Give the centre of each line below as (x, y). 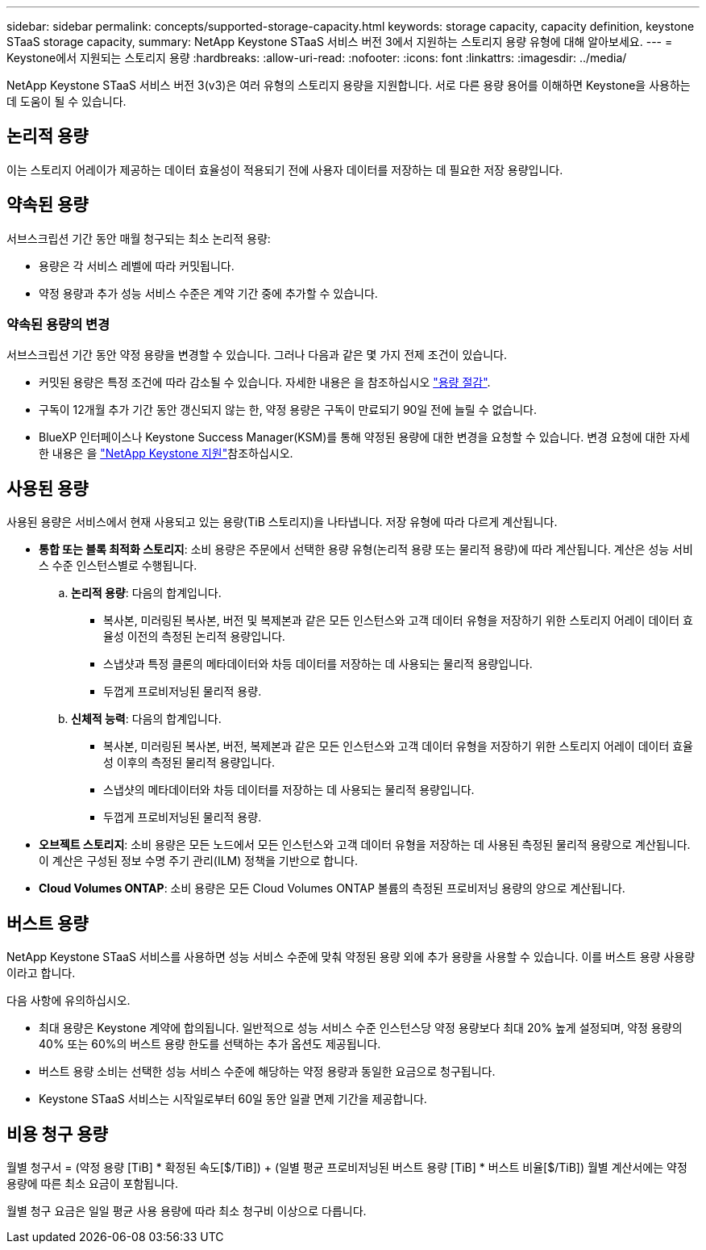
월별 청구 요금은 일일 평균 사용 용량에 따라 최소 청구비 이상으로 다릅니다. (187, 1210)
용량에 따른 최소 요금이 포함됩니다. (92, 1183)
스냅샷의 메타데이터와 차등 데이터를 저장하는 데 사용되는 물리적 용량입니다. (289, 790)
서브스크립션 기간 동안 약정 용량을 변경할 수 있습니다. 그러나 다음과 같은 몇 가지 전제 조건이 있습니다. (257, 355)
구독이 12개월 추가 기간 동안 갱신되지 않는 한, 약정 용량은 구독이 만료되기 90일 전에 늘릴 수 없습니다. (288, 410)
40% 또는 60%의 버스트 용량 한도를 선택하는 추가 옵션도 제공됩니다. (210, 1044)
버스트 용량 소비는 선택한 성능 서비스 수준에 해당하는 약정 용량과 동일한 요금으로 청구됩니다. (267, 1072)
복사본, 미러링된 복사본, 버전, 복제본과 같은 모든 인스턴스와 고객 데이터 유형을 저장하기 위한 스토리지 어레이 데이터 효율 (398, 746)
